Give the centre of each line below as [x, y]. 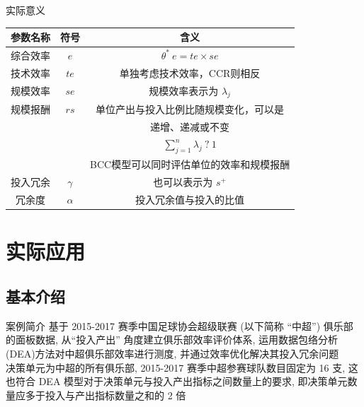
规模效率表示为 [184, 90]
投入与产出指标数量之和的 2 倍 [115, 395]
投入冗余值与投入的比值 [190, 200]
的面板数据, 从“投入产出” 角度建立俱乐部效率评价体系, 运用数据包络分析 [172, 340]
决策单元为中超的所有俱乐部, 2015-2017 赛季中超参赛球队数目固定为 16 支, [176, 367]
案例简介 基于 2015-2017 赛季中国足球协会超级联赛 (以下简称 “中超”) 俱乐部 [180, 325]
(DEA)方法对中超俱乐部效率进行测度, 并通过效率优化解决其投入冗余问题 [172, 353]
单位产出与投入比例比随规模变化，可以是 [190, 108]
